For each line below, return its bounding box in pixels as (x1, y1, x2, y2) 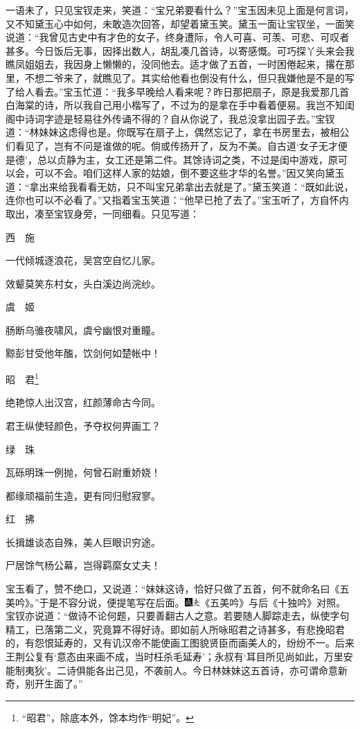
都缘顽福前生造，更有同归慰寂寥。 (6, 488, 161, 502)
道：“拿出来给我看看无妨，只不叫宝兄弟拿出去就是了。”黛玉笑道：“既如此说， (6, 179, 354, 193)
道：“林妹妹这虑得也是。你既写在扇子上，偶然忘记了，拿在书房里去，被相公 (6, 125, 350, 139)
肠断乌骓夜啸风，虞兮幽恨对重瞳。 (6, 322, 161, 337)
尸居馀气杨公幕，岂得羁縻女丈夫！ (6, 558, 161, 572)
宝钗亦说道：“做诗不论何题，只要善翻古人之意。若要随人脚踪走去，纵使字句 (6, 608, 350, 623)
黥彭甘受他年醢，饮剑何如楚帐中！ (6, 346, 161, 360)
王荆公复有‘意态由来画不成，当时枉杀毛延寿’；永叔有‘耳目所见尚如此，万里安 (6, 649, 353, 664)
